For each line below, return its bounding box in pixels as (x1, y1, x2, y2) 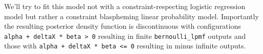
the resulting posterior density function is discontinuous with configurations (4, 21, 241, 31)
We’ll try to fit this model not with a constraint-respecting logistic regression (4, 1, 246, 11)
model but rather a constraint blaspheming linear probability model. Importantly (4, 11, 259, 21)
